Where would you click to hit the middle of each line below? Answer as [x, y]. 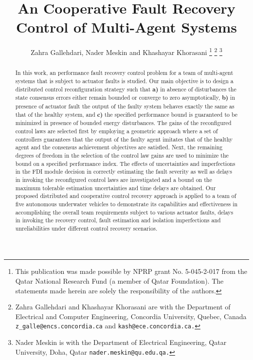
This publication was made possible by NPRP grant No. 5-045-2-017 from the [131, 271]
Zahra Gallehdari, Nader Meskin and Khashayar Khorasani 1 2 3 [126, 51]
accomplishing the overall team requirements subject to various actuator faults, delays [124, 212]
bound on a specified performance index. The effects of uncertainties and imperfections [125, 163]
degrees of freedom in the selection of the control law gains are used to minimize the [122, 155]
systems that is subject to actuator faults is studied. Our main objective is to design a [124, 81]
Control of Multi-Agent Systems [126, 27]
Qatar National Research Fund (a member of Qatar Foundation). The [119, 281]
